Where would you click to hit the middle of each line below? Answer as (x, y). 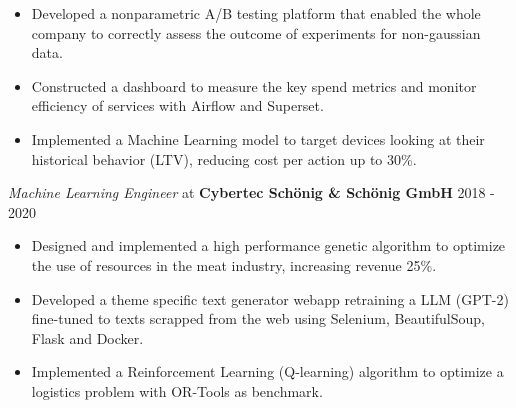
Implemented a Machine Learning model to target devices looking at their (258, 138)
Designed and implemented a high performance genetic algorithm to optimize (268, 245)
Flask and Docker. (87, 337)
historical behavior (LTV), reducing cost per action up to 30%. (224, 158)
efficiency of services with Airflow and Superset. (177, 105)
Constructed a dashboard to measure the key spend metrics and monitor (254, 85)
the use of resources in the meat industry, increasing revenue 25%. (234, 264)
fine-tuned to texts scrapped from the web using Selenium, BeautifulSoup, (258, 318)
